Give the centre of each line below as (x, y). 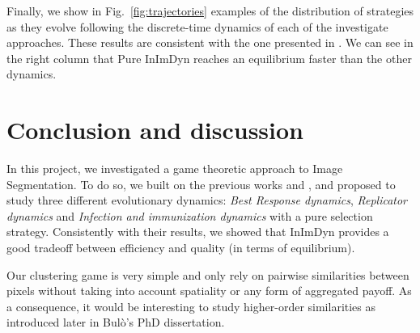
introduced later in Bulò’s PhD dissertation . (116, 322)
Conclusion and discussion (155, 130)
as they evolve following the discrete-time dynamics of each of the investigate (197, 26)
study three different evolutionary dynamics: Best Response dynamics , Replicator (207, 200)
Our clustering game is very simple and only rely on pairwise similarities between (208, 274)
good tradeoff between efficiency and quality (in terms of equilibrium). (181, 248)
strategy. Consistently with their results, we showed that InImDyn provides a (198, 232)
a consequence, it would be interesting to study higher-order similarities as (191, 306)
